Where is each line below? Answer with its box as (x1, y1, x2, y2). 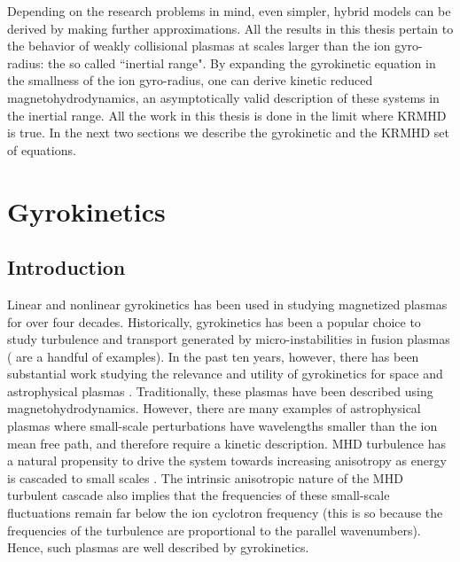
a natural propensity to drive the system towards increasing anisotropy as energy (7, 451, 447, 470)
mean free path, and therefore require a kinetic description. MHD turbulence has (7, 433, 446, 452)
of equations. (7, 140, 76, 159)
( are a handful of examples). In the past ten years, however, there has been (7, 347, 419, 365)
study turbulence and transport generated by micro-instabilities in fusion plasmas (7, 330, 450, 348)
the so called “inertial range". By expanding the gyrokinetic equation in (48, 53, 436, 72)
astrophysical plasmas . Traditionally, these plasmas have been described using (7, 381, 433, 400)
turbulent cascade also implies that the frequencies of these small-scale (7, 486, 390, 504)
